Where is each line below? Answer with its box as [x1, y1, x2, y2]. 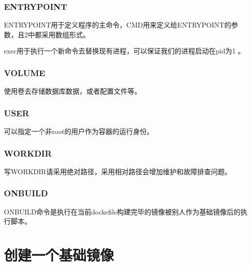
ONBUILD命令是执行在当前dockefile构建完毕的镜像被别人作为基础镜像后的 [4, 206, 241, 216]
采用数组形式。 [41, 29, 90, 39]
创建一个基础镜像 [4, 245, 114, 265]
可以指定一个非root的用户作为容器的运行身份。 [4, 126, 154, 136]
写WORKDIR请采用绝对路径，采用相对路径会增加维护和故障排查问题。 [4, 166, 232, 176]
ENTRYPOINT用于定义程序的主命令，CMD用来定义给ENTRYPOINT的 [4, 20, 231, 30]
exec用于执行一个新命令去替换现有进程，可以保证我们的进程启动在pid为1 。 [4, 46, 245, 56]
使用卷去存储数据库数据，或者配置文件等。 [4, 86, 141, 96]
